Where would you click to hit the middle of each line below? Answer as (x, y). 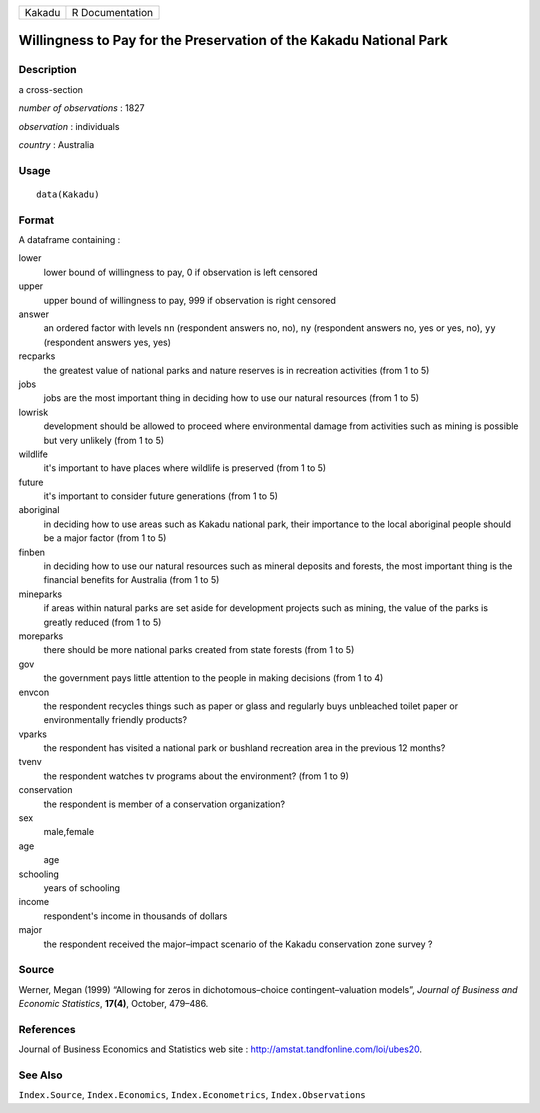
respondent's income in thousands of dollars (135, 916)
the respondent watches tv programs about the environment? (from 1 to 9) (196, 776)
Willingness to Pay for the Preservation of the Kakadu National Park (233, 40)
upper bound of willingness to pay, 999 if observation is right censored (190, 300)
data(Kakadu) (68, 194)
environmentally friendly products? (115, 720)
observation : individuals (69, 126)
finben (31, 552)
